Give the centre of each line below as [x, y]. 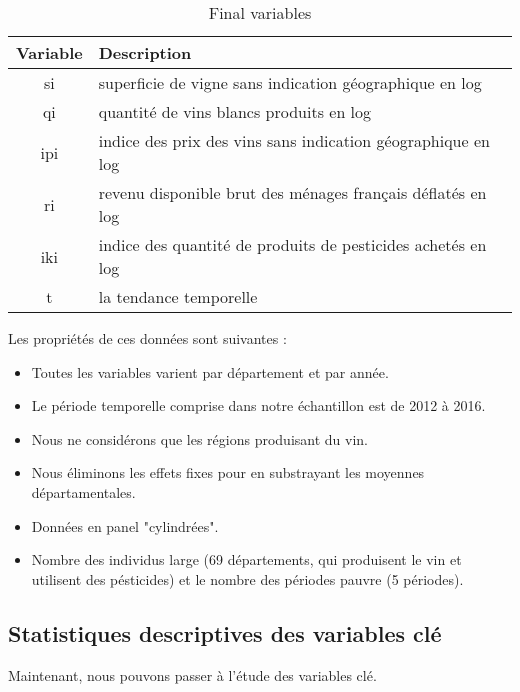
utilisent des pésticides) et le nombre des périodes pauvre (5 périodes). [247, 578]
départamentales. [83, 491]
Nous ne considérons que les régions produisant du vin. [200, 438]
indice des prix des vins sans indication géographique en [294, 140]
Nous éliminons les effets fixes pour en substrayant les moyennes [228, 472]
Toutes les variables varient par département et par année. [210, 371]
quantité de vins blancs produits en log [235, 111]
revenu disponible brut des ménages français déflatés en [292, 192]
